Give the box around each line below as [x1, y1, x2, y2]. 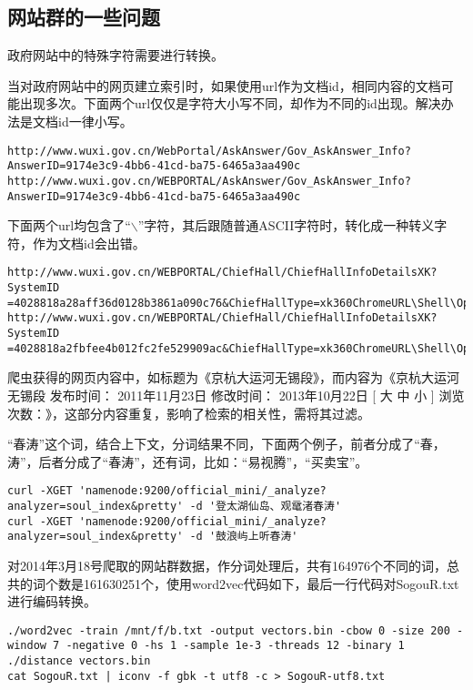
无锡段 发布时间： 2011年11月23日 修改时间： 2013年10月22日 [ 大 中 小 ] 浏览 [7, 385, 465, 404]
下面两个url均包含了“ [7, 216, 131, 235]
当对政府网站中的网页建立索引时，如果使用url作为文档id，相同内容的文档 [7, 76, 441, 95]
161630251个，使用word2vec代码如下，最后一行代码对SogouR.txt [83, 573, 459, 593]
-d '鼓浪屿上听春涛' [189, 530, 298, 543]
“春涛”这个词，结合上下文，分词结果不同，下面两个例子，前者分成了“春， [7, 434, 446, 453]
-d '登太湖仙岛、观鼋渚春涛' [189, 499, 342, 512]
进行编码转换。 [7, 592, 96, 611]
